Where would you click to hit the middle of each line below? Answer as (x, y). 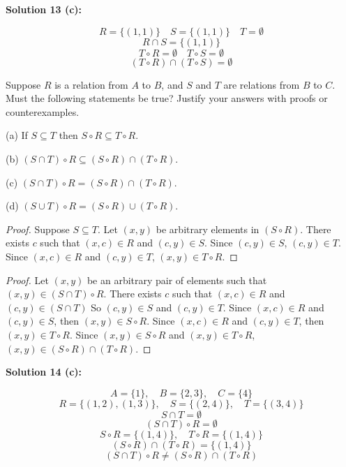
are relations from (262, 84)
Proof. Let (27, 280)
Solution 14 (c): (44, 372)
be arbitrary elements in (208, 229)
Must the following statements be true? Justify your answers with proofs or (167, 98)
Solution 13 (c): (44, 9)
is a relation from (91, 84)
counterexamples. (43, 111)
